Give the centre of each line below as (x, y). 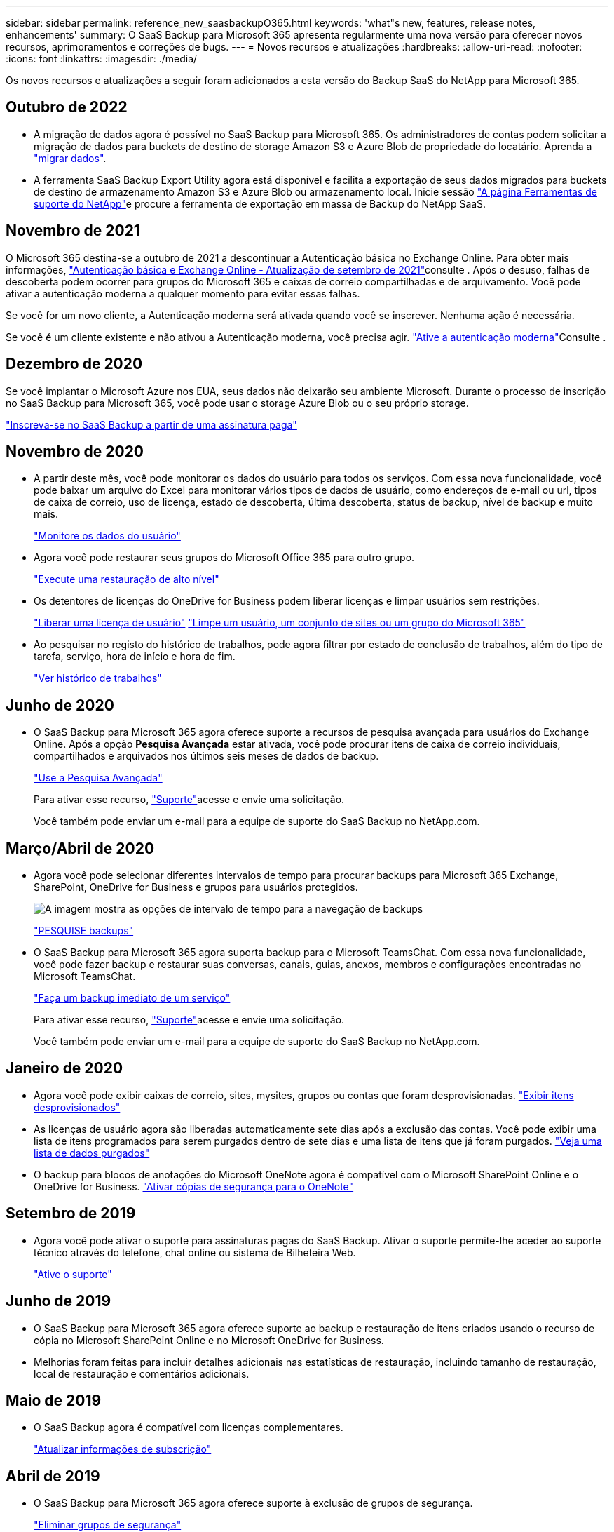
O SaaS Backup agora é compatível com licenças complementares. (189, 1427)
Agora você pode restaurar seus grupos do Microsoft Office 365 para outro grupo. (224, 558)
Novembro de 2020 (75, 451)
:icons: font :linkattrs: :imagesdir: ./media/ (102, 59)
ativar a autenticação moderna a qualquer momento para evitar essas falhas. (183, 293)
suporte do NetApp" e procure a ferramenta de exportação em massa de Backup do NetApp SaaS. (260, 203)
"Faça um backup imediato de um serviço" (132, 998)
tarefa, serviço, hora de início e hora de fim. (135, 657)
